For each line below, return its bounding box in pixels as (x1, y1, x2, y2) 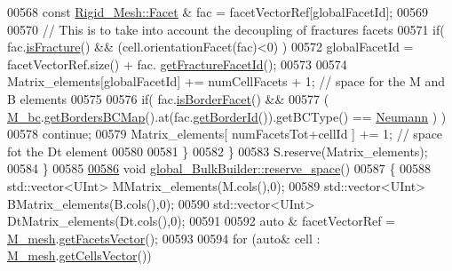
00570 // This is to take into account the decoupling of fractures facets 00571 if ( (7, 20, 445, 38)
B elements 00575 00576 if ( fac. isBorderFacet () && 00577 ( (7, 89, 329, 108)
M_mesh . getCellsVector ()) (7, 246, 152, 265)
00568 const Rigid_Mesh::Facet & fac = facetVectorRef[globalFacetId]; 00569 (7, 3, 428, 20)
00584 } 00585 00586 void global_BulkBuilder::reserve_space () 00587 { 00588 (7, 159, 432, 178)
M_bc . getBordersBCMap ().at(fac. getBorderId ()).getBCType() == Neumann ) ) (7, 107, 447, 125)
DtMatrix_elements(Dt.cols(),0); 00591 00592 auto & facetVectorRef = (7, 211, 396, 230)
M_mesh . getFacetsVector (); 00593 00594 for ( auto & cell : (7, 228, 321, 247)
